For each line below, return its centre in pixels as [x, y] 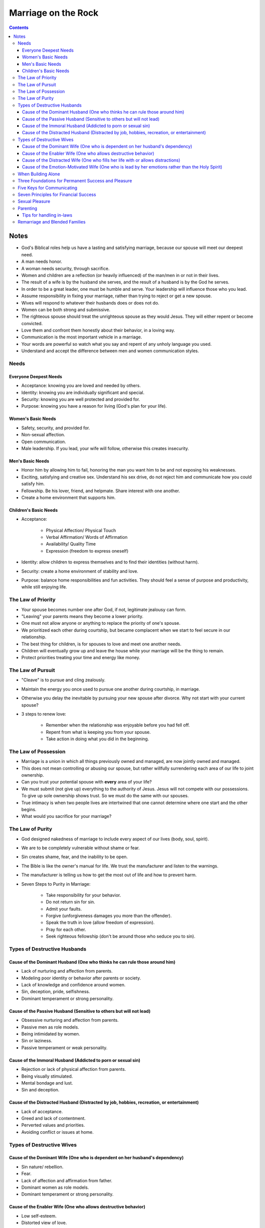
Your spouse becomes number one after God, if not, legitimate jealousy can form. [104, 610]
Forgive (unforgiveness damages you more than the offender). [109, 916]
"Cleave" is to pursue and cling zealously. [63, 680]
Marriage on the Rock [54, 13]
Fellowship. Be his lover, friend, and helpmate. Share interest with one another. [101, 491]
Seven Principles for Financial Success [57, 195]
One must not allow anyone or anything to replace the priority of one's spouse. [101, 623]
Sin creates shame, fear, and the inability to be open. [75, 857]
